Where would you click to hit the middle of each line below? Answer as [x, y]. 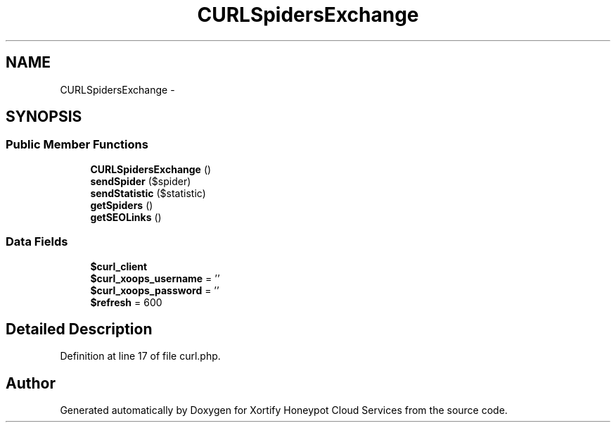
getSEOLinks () [126, 217]
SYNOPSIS [44, 117]
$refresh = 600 [126, 302]
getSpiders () [122, 205]
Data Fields [37, 242]
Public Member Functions [77, 145]
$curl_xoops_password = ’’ [155, 290]
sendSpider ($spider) [141, 181]
